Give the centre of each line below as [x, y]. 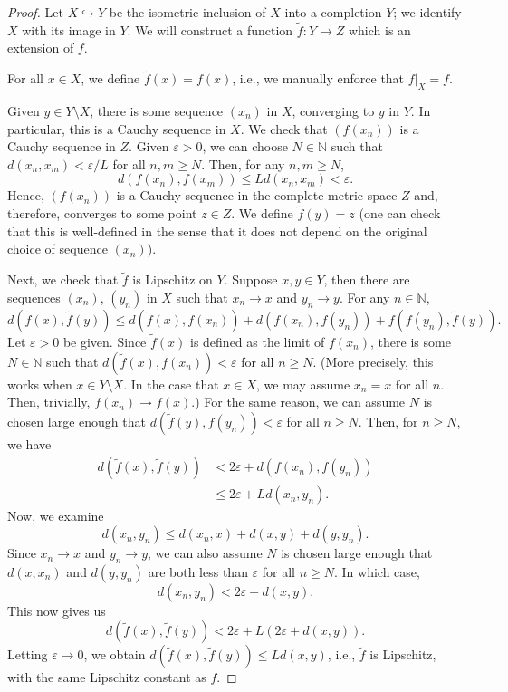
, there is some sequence [157, 111]
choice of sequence [58, 249]
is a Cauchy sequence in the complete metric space [257, 195]
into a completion [333, 12]
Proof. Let [35, 12]
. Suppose [251, 279]
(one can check [400, 213]
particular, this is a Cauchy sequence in [117, 128]
